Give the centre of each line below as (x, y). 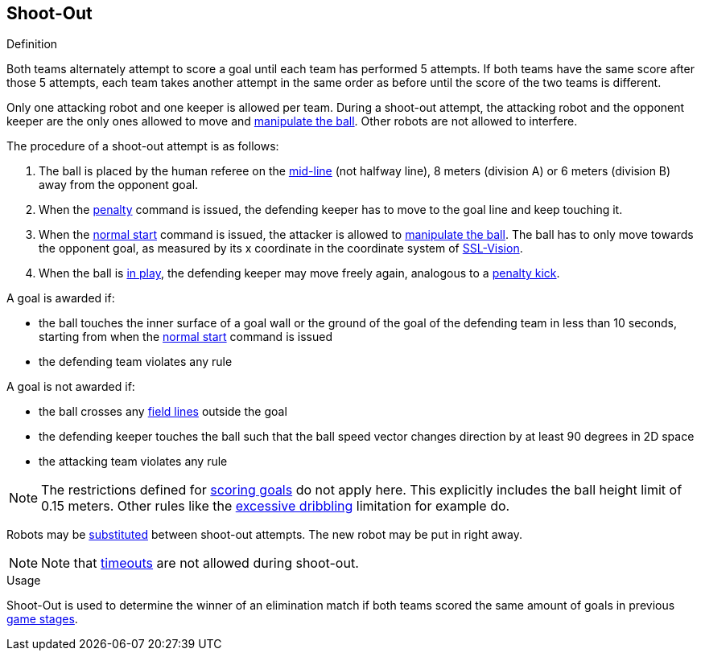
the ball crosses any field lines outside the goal (163, 412)
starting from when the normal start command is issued (186, 337)
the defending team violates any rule (136, 362)
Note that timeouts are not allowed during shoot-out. (200, 563)
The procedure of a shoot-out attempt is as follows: (143, 146)
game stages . (42, 619)
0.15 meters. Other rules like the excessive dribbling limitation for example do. (276, 506)
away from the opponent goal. (119, 185)
